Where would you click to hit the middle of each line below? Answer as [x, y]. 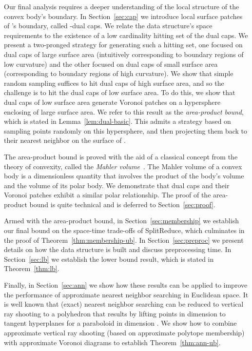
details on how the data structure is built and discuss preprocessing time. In [118, 249]
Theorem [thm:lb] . [32, 268]
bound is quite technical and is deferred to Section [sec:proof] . [122, 204]
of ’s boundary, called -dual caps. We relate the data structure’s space [108, 26]
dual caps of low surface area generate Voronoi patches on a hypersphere [112, 102]
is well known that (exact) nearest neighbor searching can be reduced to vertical [124, 304]
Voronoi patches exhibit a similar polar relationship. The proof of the [107, 195]
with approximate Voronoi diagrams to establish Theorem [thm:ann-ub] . [112, 342]
